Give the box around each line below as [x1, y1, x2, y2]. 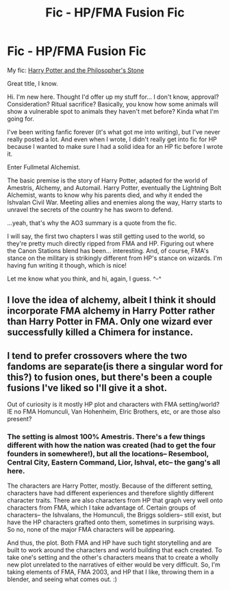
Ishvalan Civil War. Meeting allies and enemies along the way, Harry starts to [7, 198, 222, 206]
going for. [7, 115, 34, 123]
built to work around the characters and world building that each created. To [7, 546, 222, 554]
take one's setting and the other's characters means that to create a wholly [7, 554, 219, 562]
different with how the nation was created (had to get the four [7, 440, 216, 450]
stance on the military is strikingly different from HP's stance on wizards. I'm [7, 254, 222, 262]
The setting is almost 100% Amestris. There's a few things [7, 432, 205, 442]
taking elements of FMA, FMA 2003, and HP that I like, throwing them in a [7, 568, 214, 576]
